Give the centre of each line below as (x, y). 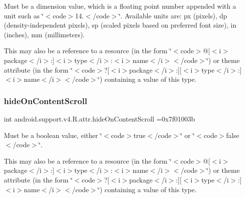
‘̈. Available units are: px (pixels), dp (173, 15)
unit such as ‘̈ (24, 15)
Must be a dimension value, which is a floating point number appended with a (120, 6)
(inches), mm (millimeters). (45, 34)
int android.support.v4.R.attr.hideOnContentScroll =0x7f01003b (100, 118)
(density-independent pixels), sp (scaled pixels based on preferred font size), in (120, 25)
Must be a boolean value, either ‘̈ (53, 135)
